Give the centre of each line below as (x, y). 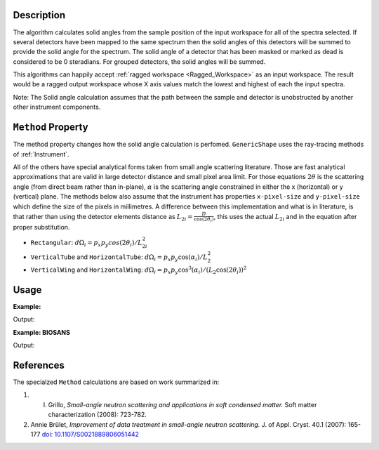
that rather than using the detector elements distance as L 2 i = (103, 217)
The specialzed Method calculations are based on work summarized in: (116, 382)
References (39, 365)
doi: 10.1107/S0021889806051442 (91, 434)
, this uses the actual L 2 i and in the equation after (285, 217)
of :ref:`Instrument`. (41, 154)
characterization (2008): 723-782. (98, 415)
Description (39, 15)
